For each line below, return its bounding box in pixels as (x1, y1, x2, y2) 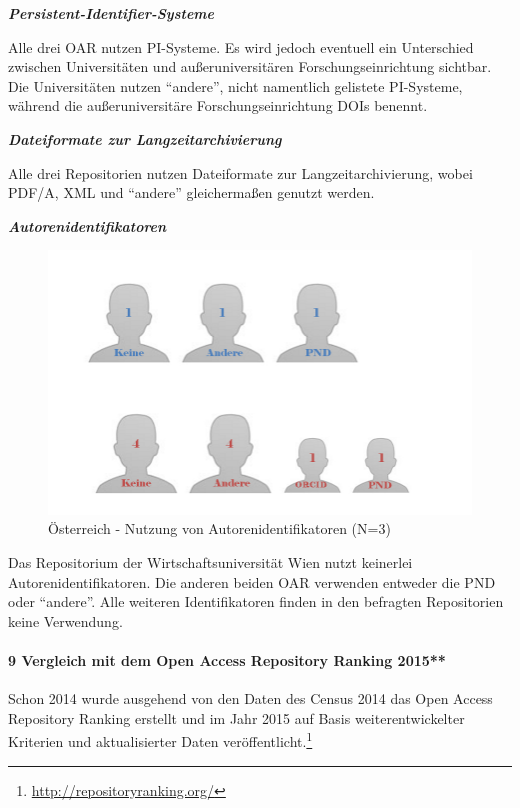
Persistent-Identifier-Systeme (8, 3, 215, 23)
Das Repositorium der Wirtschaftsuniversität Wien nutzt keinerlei (8, 551, 413, 572)
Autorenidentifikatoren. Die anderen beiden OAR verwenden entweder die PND (8, 571, 496, 592)
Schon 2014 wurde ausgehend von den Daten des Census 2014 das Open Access (8, 688, 493, 709)
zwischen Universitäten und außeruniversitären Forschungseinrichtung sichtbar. (8, 56, 492, 77)
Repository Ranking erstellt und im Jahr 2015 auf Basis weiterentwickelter (8, 707, 465, 728)
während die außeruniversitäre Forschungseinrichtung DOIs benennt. (8, 95, 428, 116)
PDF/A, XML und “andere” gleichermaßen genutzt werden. (8, 182, 375, 203)
